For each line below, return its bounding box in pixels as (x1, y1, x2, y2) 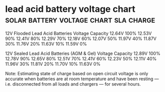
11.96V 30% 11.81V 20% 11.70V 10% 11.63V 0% (5, 61, 101, 67)
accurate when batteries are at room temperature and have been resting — (5, 76, 159, 82)
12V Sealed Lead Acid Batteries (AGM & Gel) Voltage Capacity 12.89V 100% (5, 50, 161, 56)
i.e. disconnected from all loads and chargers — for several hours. (5, 81, 141, 87)
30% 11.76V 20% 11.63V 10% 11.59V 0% (5, 41, 87, 46)
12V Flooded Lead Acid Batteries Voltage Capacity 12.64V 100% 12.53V (5, 30, 152, 36)
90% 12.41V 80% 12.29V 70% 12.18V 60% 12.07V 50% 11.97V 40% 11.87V (5, 36, 157, 42)
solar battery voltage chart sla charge (5, 14, 156, 25)
